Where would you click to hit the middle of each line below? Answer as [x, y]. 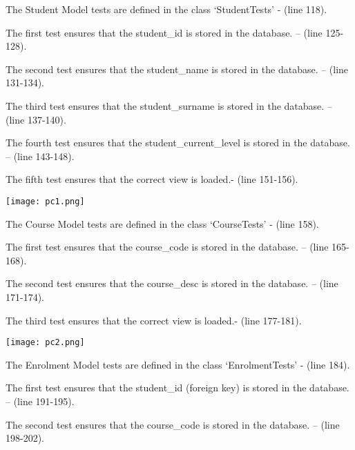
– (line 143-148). [40, 156]
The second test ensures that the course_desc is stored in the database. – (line [172, 283]
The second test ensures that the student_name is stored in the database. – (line [177, 69]
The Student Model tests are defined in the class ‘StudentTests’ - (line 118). [166, 9]
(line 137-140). [36, 119]
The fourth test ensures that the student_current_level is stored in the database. [178, 143]
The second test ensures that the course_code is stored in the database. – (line [173, 424]
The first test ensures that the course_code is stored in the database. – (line [167, 247]
